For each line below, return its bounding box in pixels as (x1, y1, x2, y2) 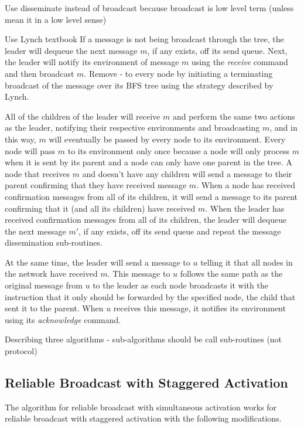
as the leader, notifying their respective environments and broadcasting (5, 121, 260, 134)
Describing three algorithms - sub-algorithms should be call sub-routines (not (5, 333, 282, 345)
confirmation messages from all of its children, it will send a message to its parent (5, 190, 298, 202)
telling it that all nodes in (200, 256, 293, 268)
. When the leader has (205, 202, 285, 214)
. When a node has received (196, 179, 296, 191)
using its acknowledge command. (5, 313, 121, 325)
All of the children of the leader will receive (5, 110, 160, 122)
